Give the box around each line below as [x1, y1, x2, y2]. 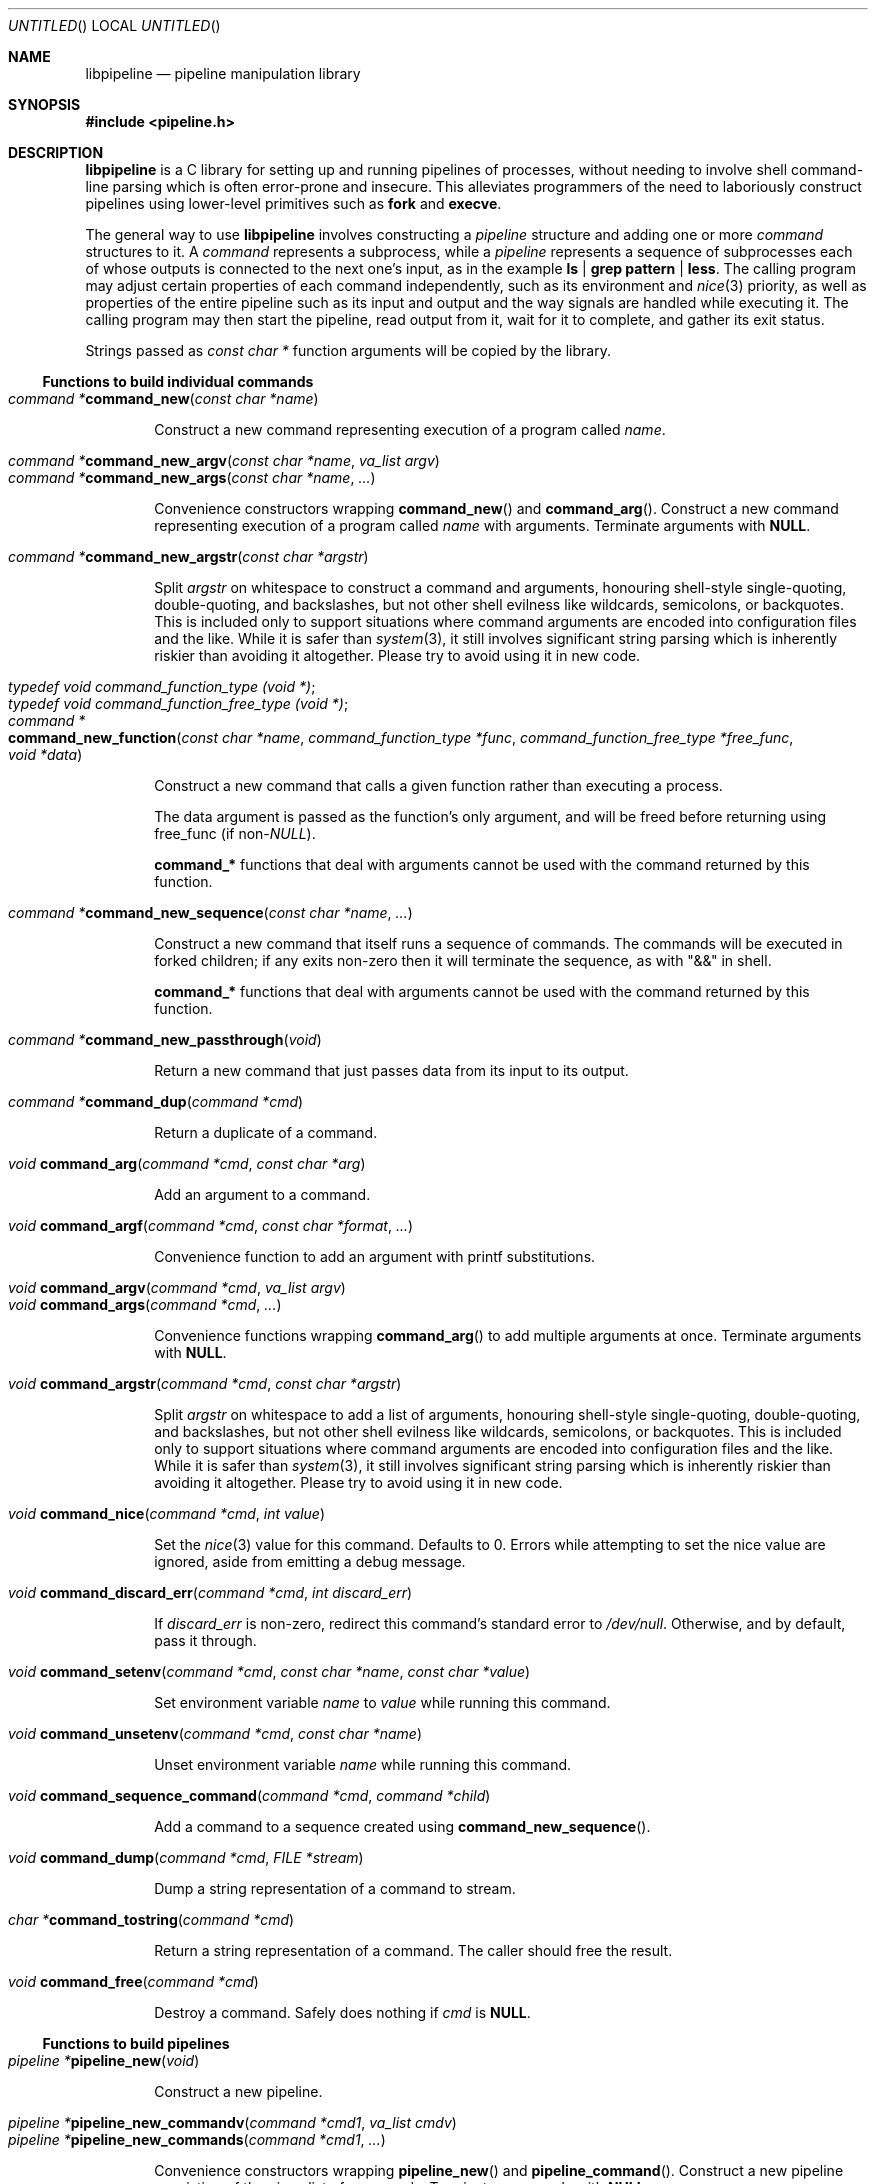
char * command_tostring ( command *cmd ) [8, 1911, 295, 1928]
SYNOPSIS [8, 96, 81, 113]
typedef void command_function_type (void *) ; [8, 678, 316, 695]
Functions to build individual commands [42, 373, 314, 390]
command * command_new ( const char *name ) [8, 390, 319, 407]
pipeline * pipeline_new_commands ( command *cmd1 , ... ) [8, 2131, 386, 2148]
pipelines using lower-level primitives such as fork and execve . [85, 195, 502, 212]
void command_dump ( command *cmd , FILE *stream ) [8, 1849, 364, 1866]
